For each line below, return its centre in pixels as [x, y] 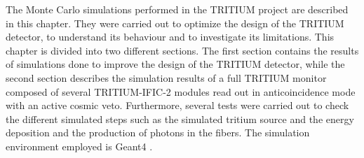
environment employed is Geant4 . [79, 146]
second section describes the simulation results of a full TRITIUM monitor [166, 77]
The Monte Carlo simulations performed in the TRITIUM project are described [177, 9]
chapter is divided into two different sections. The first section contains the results [182, 50]
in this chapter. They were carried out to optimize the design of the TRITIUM [175, 23]
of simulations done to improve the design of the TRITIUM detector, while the [175, 64]
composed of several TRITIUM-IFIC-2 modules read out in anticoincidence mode [181, 91]
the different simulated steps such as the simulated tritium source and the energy [180, 118]
